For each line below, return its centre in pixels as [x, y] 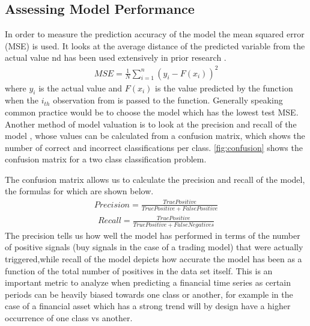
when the [22, 100]
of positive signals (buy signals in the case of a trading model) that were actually [154, 247]
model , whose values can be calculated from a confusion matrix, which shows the [155, 136]
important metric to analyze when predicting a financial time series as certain [148, 282]
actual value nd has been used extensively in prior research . [116, 57]
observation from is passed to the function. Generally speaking [168, 100]
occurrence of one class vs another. [69, 317]
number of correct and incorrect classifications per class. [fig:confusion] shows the [154, 147]
